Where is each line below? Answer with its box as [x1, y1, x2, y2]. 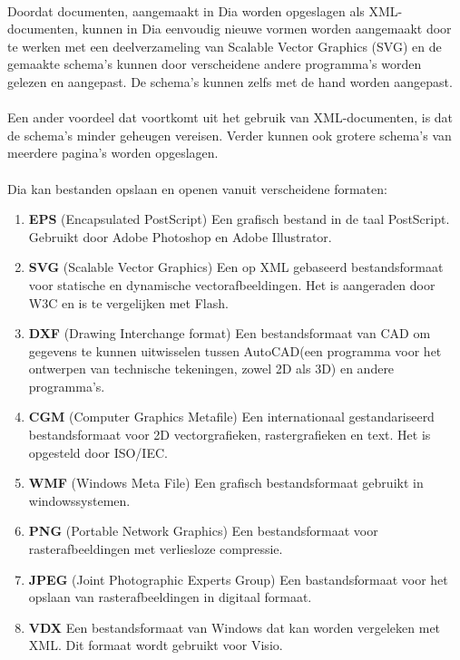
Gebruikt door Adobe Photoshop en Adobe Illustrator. [28, 227, 332, 246]
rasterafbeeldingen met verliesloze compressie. [28, 539, 283, 558]
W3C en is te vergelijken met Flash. [28, 293, 229, 312]
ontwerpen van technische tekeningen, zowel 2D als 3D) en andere [28, 359, 395, 378]
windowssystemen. [28, 490, 131, 510]
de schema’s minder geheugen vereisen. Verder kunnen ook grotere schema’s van [7, 125, 452, 144]
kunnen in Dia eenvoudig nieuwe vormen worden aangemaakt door [82, 19, 452, 38]
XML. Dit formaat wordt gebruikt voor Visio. [28, 636, 283, 655]
